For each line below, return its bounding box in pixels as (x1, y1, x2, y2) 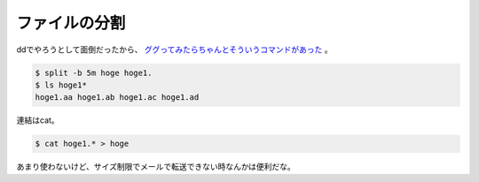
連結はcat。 (16, 115, 59, 125)
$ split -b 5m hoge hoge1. (35, 67, 153, 78)
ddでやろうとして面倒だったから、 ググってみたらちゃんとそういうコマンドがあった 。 (16, 44, 333, 55)
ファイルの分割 (16, 13, 126, 33)
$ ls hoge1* (35, 80, 88, 90)
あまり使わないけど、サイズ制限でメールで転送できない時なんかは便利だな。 (16, 162, 296, 172)
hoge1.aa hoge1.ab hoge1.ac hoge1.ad (35, 93, 200, 102)
